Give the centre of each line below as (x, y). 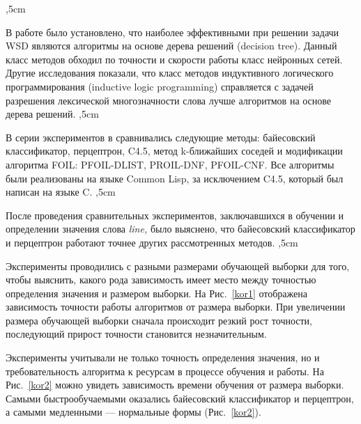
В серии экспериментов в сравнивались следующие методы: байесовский (161, 137)
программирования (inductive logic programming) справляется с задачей (160, 86)
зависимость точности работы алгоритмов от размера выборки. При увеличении (176, 307)
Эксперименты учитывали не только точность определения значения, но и (163, 358)
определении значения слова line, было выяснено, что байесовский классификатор (180, 229)
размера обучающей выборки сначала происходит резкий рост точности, (159, 320)
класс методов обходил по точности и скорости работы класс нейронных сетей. (174, 59)
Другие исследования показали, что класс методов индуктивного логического (170, 73)
